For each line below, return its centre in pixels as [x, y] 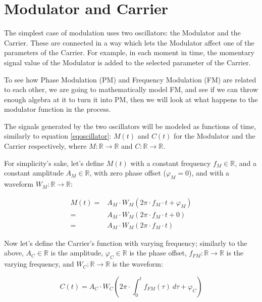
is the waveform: [138, 264]
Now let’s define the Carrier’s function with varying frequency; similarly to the [126, 243]
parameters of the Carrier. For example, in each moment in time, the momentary [129, 52]
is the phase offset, [158, 253]
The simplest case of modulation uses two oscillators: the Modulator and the [122, 33]
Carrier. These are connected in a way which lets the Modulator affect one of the [129, 42]
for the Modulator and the [215, 136]
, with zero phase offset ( [128, 173]
